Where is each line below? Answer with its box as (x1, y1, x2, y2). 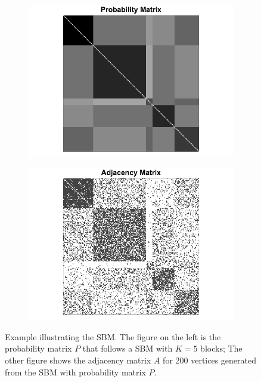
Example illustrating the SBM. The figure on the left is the (5, 330, 221, 343)
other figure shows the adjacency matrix (5, 354, 151, 366)
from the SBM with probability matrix (5, 365, 146, 378)
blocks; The (200, 342, 243, 355)
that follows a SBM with (82, 342, 173, 355)
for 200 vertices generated (163, 354, 256, 366)
